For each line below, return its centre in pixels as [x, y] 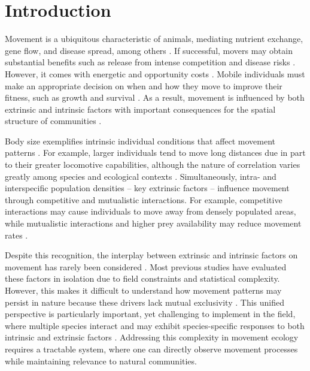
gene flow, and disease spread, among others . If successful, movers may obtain [149, 50]
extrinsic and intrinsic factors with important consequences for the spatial [140, 109]
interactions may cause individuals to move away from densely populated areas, [151, 211]
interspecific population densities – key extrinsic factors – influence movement [147, 188]
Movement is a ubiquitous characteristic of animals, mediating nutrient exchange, [154, 39]
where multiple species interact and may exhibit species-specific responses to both [155, 325]
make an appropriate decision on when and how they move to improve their [144, 85]
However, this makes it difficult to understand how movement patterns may [143, 290]
